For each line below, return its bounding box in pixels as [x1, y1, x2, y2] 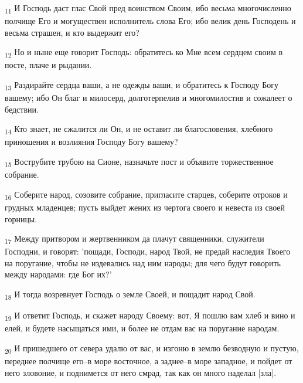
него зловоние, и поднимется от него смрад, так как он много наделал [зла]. [5, 366, 277, 378]
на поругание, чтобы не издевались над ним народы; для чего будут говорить [5, 256, 281, 269]
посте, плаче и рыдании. [5, 59, 92, 71]
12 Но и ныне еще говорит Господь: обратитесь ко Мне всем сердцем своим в [5, 46, 283, 60]
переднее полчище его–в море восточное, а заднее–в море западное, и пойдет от [5, 354, 292, 367]
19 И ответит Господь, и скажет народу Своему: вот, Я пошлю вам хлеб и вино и [5, 309, 295, 323]
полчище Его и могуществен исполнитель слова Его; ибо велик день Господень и [5, 15, 296, 27]
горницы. [5, 212, 38, 225]
